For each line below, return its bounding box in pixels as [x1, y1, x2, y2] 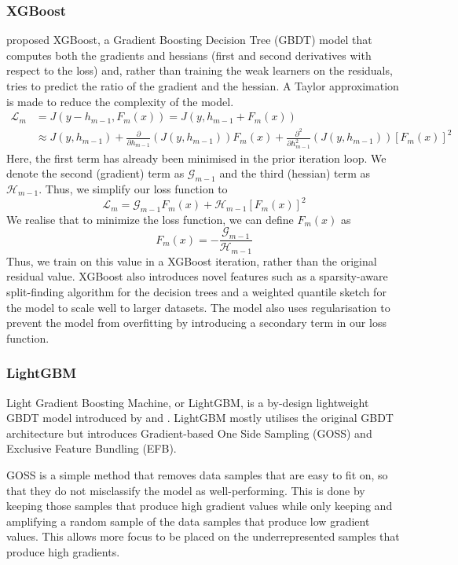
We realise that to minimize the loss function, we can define [6, 211, 294, 227]
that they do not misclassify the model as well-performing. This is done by [6, 482, 365, 498]
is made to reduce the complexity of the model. [6, 93, 234, 109]
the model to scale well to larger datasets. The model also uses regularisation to [6, 299, 390, 315]
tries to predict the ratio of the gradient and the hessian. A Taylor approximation [6, 78, 399, 94]
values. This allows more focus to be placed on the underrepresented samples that [6, 528, 400, 545]
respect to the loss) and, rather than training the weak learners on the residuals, [6, 62, 393, 79]
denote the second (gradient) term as [6, 165, 185, 182]
